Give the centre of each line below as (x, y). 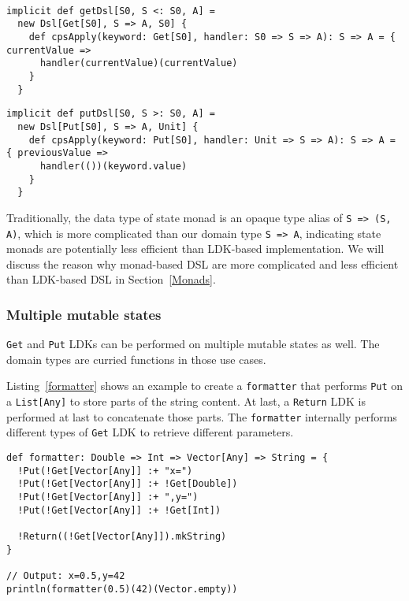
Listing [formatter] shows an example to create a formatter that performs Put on (205, 386)
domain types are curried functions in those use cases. (136, 359)
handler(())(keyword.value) (113, 166)
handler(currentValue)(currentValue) (139, 63)
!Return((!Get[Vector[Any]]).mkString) (122, 536)
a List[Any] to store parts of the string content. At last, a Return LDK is (186, 401)
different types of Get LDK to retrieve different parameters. (150, 432)
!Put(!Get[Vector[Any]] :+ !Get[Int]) (119, 510)
